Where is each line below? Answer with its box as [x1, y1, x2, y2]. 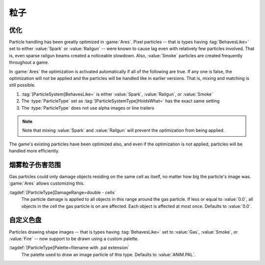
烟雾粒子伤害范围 [9, 161, 61, 169]
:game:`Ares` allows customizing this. [9, 180, 85, 186]
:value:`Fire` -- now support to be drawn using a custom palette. [9, 236, 139, 241]
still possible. [9, 82, 36, 88]
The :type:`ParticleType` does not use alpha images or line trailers [21, 105, 155, 111]
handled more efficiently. [9, 148, 60, 154]
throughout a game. [9, 59, 49, 66]
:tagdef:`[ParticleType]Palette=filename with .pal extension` [9, 245, 130, 251]
